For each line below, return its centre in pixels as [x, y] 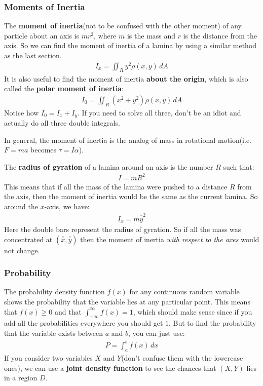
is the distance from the [220, 35]
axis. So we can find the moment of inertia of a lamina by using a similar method [130, 45]
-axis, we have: [67, 206]
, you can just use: [157, 333]
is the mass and [151, 35]
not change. [22, 250]
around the [21, 206]
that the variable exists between [54, 333]
